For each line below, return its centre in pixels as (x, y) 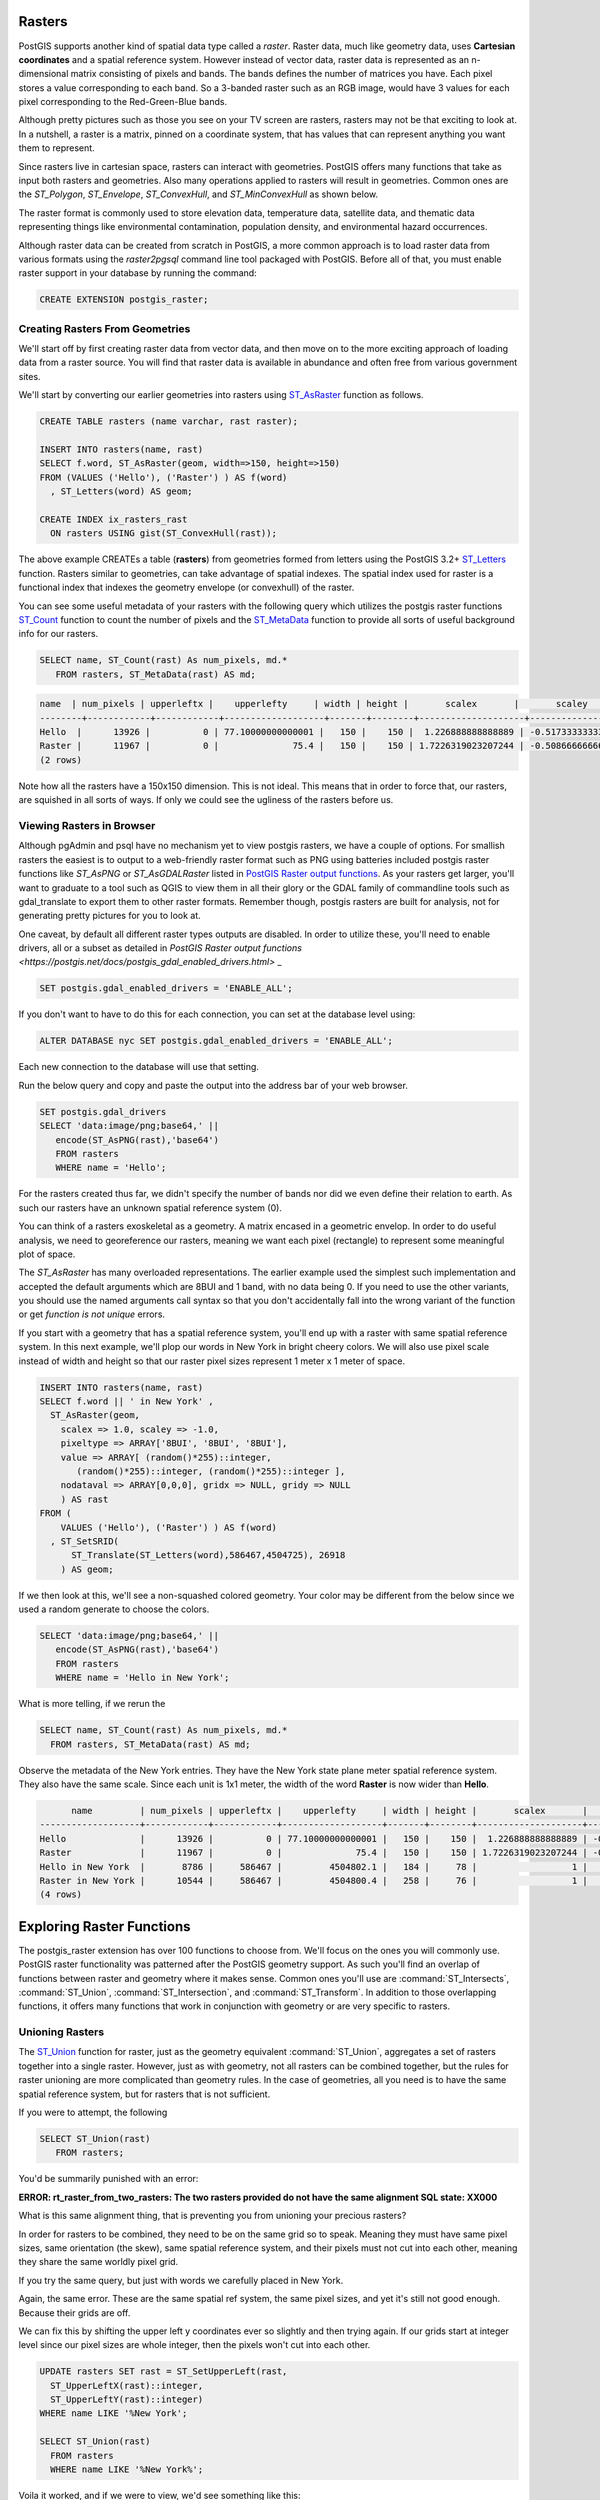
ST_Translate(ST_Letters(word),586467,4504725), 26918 (208, 1555)
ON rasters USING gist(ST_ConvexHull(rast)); (163, 533)
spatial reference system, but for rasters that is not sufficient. (144, 2094)
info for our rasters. (58, 634)
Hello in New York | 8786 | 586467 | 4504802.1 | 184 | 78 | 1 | (314, 1866)
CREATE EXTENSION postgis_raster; (124, 299)
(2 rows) (61, 759)
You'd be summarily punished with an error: (108, 2179)
